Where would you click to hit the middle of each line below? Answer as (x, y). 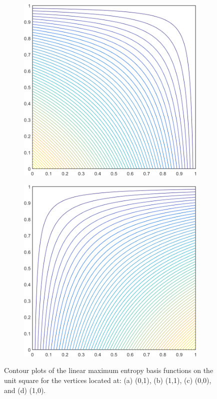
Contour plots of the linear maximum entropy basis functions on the (109, 370)
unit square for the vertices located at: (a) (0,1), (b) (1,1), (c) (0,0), (108, 380)
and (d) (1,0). (25, 390)
